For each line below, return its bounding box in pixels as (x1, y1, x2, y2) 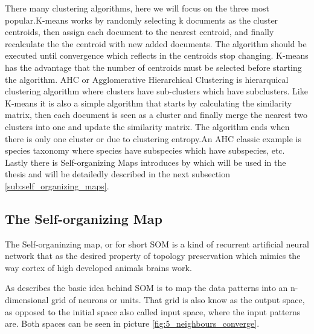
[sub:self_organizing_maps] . (5, 179, 109, 192)
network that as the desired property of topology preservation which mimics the (5, 249, 301, 262)
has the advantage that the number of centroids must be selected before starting (5, 61, 302, 73)
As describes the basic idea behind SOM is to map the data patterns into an (5, 281, 288, 294)
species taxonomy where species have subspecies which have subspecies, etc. (5, 144, 285, 157)
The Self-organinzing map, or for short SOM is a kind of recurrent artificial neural (5, 237, 309, 250)
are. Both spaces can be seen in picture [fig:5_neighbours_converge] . (5, 317, 260, 330)
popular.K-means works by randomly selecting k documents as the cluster (5, 13, 278, 26)
